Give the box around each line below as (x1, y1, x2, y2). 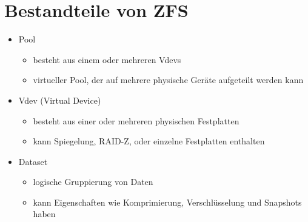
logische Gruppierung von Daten (33, 175, 153, 188)
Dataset (18, 155, 48, 167)
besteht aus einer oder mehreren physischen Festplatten (33, 114, 239, 127)
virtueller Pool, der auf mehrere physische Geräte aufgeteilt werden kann (33, 73, 304, 86)
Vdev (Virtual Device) (18, 93, 101, 106)
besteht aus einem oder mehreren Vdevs (33, 53, 181, 66)
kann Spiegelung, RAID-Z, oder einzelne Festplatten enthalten (33, 135, 265, 147)
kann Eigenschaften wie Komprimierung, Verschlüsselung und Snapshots (33, 195, 302, 208)
